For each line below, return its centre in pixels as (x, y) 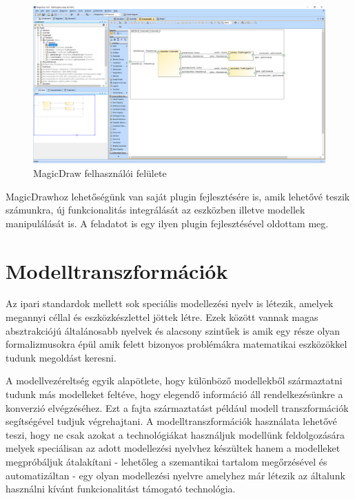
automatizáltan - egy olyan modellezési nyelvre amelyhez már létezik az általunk (175, 475)
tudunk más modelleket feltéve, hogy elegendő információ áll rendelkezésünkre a (174, 394)
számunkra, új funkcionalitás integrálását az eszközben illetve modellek (155, 210)
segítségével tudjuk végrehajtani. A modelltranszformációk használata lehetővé (171, 421)
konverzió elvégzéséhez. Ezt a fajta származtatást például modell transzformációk (177, 407)
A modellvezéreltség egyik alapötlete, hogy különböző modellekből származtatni (174, 381)
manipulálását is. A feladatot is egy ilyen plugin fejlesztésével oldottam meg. (167, 223)
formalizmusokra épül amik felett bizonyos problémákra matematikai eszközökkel (176, 344)
